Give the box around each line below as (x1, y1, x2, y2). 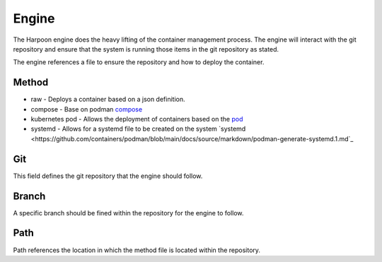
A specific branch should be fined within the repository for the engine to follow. (13, 208, 244, 217)
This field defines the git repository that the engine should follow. (13, 172, 203, 180)
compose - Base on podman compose (30, 105, 143, 113)
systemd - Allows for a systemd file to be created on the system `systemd (30, 124, 246, 133)
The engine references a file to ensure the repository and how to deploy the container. (13, 58, 265, 66)
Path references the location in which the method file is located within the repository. (13, 246, 261, 254)
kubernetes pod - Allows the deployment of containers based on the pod (30, 115, 243, 124)
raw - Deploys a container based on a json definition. (30, 95, 185, 104)
